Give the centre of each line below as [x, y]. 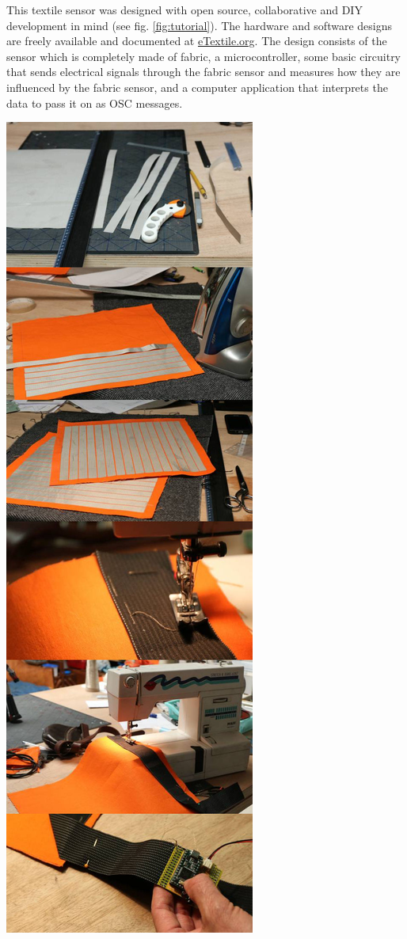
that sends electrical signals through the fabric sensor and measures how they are [203, 72]
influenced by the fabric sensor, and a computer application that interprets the [197, 87]
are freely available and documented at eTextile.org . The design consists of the [197, 41]
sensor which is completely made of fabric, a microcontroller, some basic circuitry [204, 56]
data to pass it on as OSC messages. [95, 103]
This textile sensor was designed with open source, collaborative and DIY [184, 10]
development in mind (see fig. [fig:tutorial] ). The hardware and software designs [199, 25]
